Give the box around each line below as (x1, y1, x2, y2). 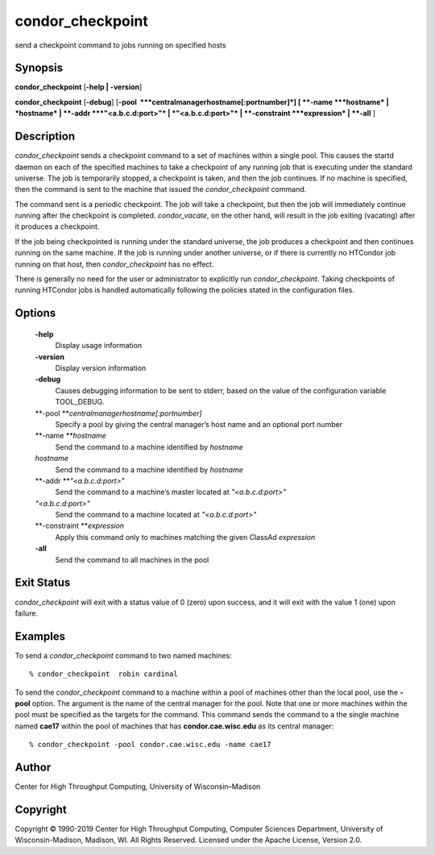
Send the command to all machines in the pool (55, 554, 209, 564)
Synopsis (14, 61, 64, 75)
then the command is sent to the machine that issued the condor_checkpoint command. (14, 185, 307, 194)
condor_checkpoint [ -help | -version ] (14, 82, 143, 92)
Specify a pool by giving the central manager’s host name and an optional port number (55, 419, 342, 429)
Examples (14, 629, 66, 643)
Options (14, 306, 56, 320)
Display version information (55, 363, 147, 373)
